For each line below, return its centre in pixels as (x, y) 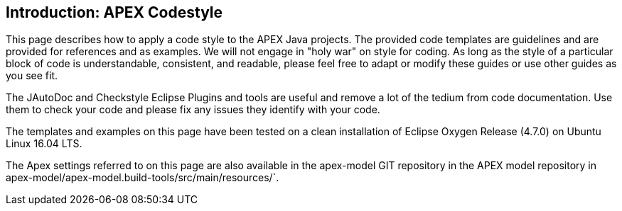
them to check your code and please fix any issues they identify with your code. (193, 110)
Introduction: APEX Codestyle (114, 12)
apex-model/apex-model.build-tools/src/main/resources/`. (143, 178)
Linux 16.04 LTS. (44, 144)
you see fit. (32, 76)
